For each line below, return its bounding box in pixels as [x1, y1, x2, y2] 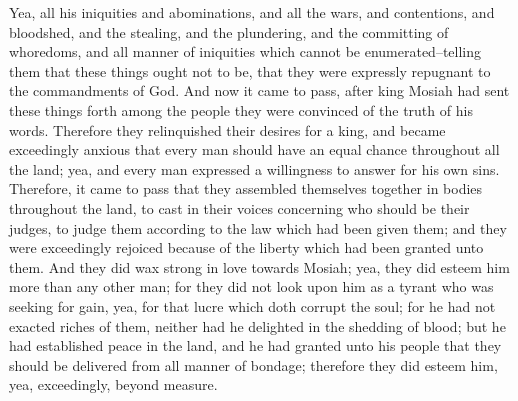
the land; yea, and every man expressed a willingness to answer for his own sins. [9, 158, 500, 179]
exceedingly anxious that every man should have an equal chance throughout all [9, 139, 500, 160]
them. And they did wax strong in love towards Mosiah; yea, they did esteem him [9, 256, 510, 277]
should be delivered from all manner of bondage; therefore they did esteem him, [9, 354, 498, 375]
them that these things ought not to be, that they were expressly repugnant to [9, 60, 491, 81]
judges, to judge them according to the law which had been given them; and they [9, 217, 507, 238]
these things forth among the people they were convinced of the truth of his [9, 99, 473, 120]
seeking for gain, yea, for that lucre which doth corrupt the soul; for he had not [9, 295, 496, 316]
